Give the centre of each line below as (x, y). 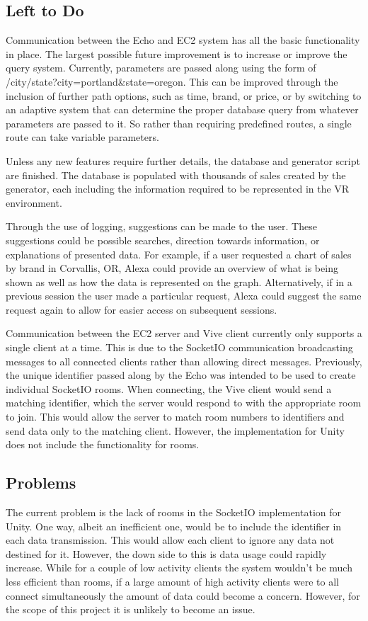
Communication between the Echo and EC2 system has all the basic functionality (183, 40)
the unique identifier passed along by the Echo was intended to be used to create (181, 375)
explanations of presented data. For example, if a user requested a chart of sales (179, 254)
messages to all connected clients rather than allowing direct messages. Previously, (184, 361)
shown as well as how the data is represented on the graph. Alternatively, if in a (179, 281)
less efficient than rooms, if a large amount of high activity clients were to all (172, 581)
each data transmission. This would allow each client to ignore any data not (170, 540)
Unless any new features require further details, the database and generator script (183, 160)
